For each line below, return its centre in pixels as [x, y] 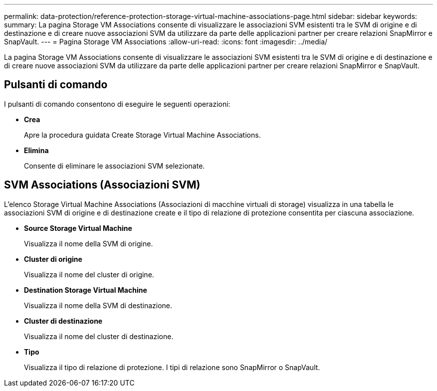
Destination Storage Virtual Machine [86, 290]
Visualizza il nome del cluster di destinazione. [99, 336]
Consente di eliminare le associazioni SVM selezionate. [114, 166]
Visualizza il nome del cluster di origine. [89, 274]
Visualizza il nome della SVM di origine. [89, 243]
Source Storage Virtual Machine [78, 228]
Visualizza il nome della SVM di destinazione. [98, 305]
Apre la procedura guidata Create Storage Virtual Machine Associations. [142, 135]
